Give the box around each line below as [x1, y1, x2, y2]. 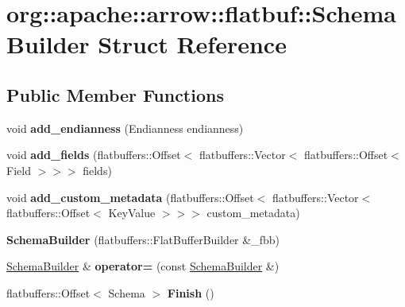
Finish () [167, 284, 214, 301]
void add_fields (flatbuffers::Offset [6, 146, 181, 163]
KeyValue [108, 204, 156, 221]
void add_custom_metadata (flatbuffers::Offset [6, 188, 254, 205]
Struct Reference [98, 28, 287, 60]
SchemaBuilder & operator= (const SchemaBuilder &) [6, 258, 280, 274]
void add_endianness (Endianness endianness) [6, 119, 244, 136]
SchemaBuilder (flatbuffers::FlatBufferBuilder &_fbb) [6, 231, 280, 247]
